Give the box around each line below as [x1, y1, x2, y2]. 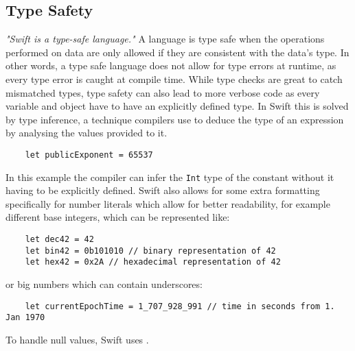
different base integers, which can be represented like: [5, 210, 230, 224]
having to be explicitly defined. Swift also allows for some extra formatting [5, 183, 320, 197]
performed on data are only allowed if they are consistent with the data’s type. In [5, 45, 350, 59]
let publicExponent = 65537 [25, 149, 153, 160]
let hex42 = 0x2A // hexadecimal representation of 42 [25, 257, 281, 267]
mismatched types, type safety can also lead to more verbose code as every [5, 85, 320, 99]
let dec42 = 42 [25, 234, 94, 245]
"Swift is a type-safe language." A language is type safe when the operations [5, 32, 325, 46]
